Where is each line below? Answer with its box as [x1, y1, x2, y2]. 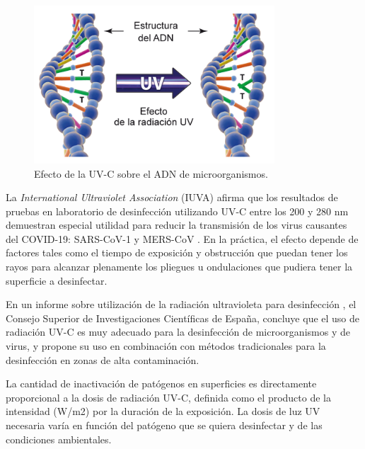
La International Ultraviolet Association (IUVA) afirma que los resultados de [6, 190, 338, 205]
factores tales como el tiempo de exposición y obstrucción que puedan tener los [6, 245, 348, 260]
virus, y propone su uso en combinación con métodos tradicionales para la [6, 339, 326, 353]
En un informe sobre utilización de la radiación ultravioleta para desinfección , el [6, 297, 357, 312]
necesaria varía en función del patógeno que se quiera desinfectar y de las [6, 418, 323, 432]
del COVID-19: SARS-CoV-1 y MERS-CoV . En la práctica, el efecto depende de [6, 231, 359, 246]
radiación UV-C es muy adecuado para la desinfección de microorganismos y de [6, 324, 350, 339]
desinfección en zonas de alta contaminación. [6, 352, 199, 367]
